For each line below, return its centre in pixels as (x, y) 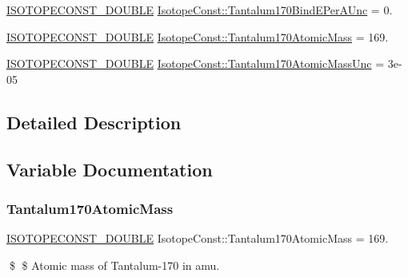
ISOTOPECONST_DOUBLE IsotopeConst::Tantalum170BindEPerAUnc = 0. (200, 10)
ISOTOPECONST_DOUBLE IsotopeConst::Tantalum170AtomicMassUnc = (196, 63)
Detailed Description (94, 122)
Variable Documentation (110, 169)
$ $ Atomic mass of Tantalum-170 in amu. (114, 265)
